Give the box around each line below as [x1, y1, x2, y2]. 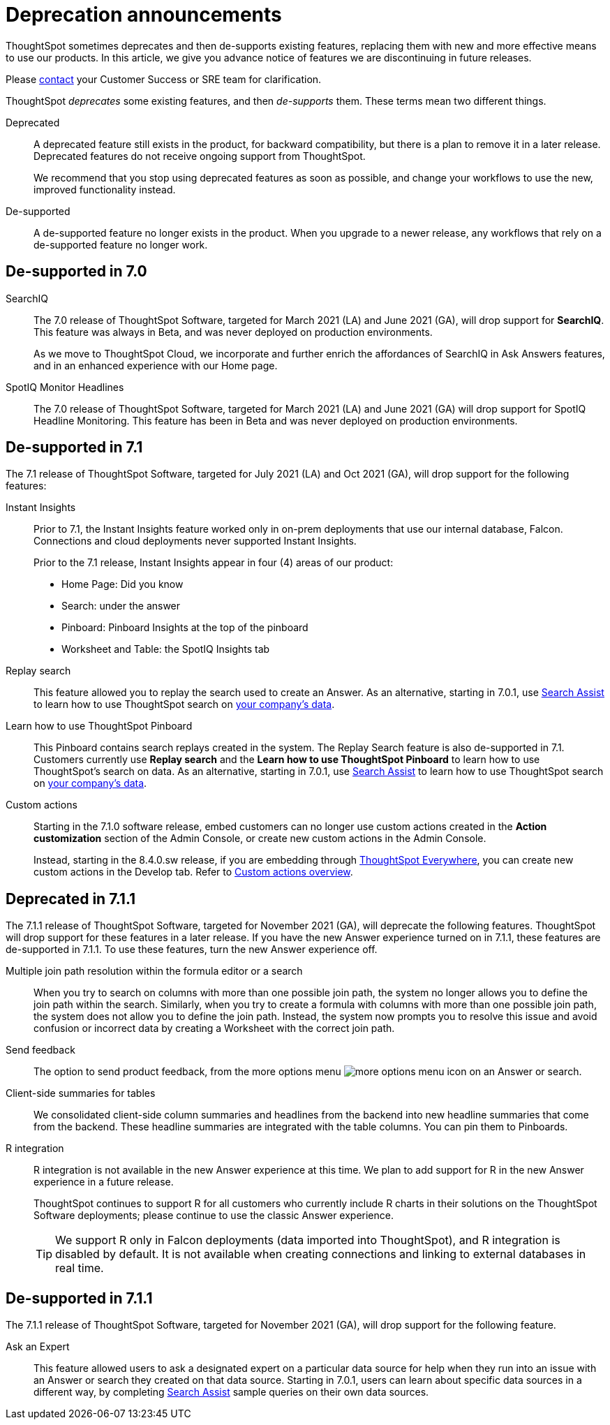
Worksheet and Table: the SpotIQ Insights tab [61, 643, 270, 656]
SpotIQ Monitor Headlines [6, 381, 124, 393]
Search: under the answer [61, 600, 181, 612]
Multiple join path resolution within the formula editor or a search [6, 965, 303, 977]
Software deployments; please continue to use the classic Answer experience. [34, 1209, 394, 1222]
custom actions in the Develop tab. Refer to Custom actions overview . [34, 866, 353, 878]
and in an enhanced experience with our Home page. [34, 359, 278, 371]
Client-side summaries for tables [6, 1087, 156, 1100]
